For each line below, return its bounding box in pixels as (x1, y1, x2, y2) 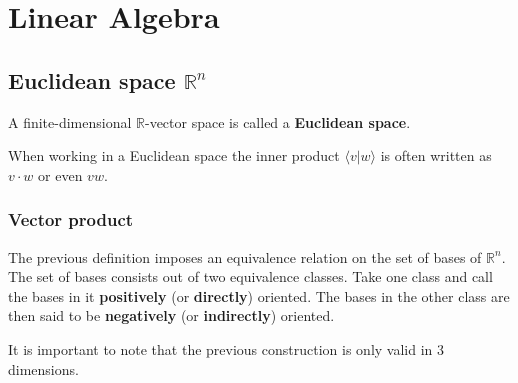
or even (38, 164, 83, 185)
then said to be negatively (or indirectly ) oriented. (8, 305, 335, 326)
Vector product (8, 207, 134, 232)
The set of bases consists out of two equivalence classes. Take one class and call (8, 266, 493, 287)
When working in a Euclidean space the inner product (8, 145, 340, 166)
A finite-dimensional (8, 111, 132, 132)
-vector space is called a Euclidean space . (144, 111, 411, 132)
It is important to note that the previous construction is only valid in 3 (8, 338, 445, 359)
